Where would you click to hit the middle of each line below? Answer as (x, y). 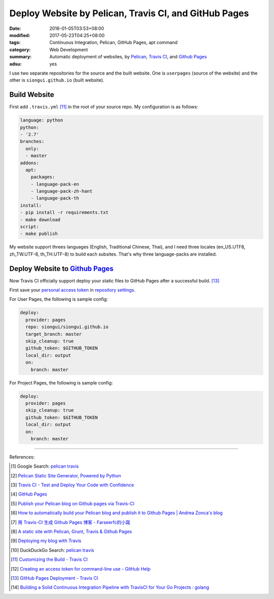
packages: (43, 177)
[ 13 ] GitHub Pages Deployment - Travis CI (55, 578)
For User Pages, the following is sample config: (59, 299)
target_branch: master (54, 334)
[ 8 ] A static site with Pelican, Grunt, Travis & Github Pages (71, 532)
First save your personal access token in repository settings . (72, 290)
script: (29, 227)
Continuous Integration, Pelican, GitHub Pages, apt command (113, 43)
